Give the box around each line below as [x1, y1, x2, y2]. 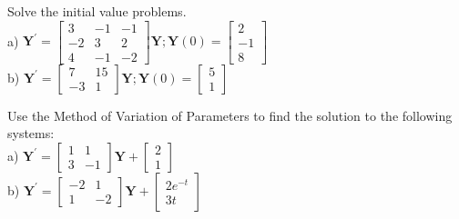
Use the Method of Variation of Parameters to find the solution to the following [7, 105, 453, 124]
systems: [7, 124, 55, 143]
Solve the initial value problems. [7, 2, 187, 20]
